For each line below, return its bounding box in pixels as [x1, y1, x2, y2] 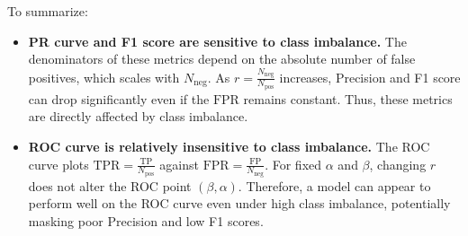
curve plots [28, 154, 89, 173]
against [159, 154, 199, 173]
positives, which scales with [28, 67, 180, 86]
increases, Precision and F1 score [279, 67, 461, 86]
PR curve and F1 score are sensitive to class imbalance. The [28, 31, 407, 50]
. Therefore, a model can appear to [238, 176, 431, 195]
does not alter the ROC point [28, 176, 192, 195]
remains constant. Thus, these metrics [243, 89, 453, 108]
